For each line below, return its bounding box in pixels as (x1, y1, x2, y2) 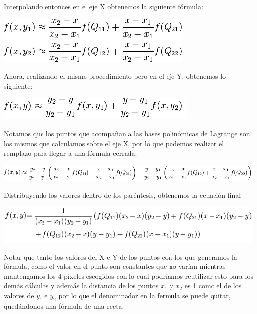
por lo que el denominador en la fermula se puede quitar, (58, 290, 231, 301)
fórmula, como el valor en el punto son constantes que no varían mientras (4, 261, 226, 271)
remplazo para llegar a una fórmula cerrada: (4, 148, 137, 158)
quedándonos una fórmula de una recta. (4, 300, 124, 311)
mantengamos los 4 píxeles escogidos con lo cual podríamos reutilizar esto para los (4, 270, 253, 281)
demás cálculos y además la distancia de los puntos (4, 280, 159, 291)
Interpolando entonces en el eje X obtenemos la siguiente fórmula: (4, 1, 203, 11)
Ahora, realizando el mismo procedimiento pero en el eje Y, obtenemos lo (4, 71, 226, 81)
